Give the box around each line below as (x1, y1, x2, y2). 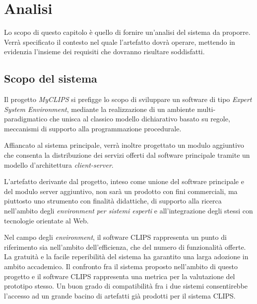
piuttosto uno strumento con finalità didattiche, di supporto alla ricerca (4, 196, 222, 206)
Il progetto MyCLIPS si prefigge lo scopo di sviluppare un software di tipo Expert (4, 94, 252, 104)
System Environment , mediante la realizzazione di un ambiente (4, 103, 195, 114)
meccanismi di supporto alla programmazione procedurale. (4, 123, 182, 133)
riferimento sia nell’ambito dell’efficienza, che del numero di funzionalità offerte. (4, 241, 246, 252)
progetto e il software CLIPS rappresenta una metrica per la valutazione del (4, 271, 235, 281)
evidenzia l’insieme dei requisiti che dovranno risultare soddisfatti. (4, 46, 205, 57)
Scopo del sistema (4, 71, 97, 86)
